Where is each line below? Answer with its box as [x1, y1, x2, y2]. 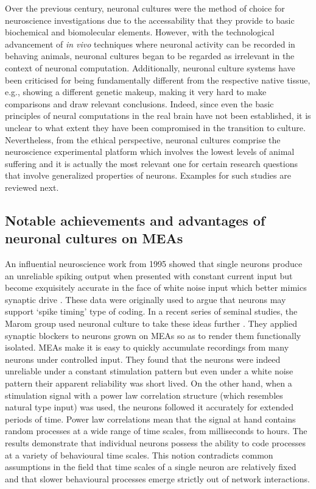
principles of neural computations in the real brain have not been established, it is [5, 109, 311, 122]
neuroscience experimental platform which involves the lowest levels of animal [5, 145, 295, 158]
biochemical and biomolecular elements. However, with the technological [5, 26, 275, 38]
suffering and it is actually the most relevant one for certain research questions [5, 157, 298, 170]
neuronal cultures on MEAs [5, 229, 183, 248]
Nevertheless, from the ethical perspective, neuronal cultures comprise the [5, 133, 281, 146]
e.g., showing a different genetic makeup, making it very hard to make [5, 85, 267, 98]
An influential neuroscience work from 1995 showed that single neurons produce [5, 257, 303, 270]
